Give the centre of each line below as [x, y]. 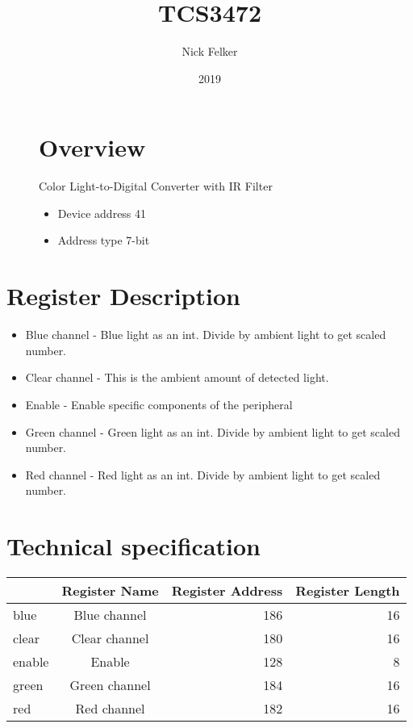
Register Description [123, 296]
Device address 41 [102, 213]
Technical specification [134, 546]
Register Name [110, 591]
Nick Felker [210, 51]
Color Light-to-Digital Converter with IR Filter [156, 186]
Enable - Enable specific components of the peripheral [159, 404]
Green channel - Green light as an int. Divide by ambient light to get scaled [213, 431]
